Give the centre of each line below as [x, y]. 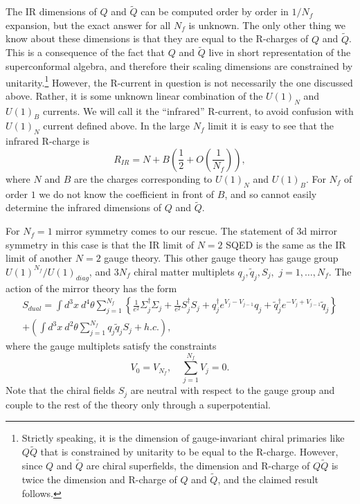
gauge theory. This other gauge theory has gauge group [221, 258]
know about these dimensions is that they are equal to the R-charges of [157, 38]
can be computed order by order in [215, 11]
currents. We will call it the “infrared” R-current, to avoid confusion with [198, 110]
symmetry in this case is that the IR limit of [100, 244]
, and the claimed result [268, 479]
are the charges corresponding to [143, 178]
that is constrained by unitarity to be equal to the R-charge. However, [189, 452]
